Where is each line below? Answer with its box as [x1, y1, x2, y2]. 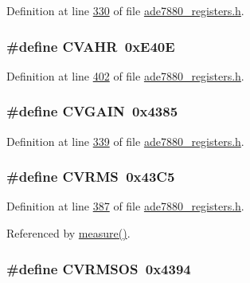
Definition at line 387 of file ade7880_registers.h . [6, 198, 244, 214]
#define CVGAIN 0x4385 [6, 101, 178, 121]
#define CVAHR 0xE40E [6, 36, 175, 56]
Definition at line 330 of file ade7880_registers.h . [6, 2, 244, 18]
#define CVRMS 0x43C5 [6, 167, 175, 187]
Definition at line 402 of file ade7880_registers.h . [6, 67, 244, 84]
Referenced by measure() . [6, 225, 131, 242]
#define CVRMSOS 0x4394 [6, 258, 191, 278]
